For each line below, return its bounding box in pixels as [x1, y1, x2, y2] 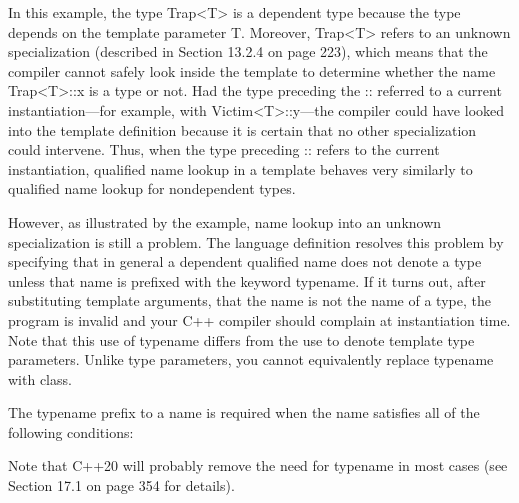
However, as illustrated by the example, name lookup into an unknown [8, 211, 442, 232]
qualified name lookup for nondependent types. [8, 178, 296, 199]
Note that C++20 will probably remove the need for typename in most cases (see [8, 455, 508, 476]
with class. [8, 368, 72, 389]
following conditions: [8, 421, 134, 442]
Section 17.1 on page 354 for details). [8, 475, 235, 496]
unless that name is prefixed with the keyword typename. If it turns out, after [8, 270, 486, 291]
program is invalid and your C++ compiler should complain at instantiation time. [8, 309, 511, 330]
